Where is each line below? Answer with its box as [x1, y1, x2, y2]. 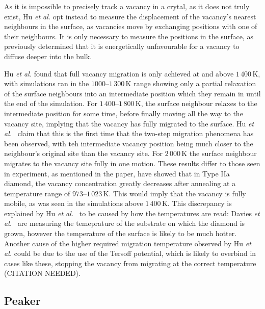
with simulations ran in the [4, 78, 89, 89]
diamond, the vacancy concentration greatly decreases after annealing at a [4, 178, 236, 189]
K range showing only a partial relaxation [125, 78, 256, 89]
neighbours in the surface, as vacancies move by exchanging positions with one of [4, 21, 257, 32]
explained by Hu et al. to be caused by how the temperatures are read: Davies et [4, 208, 260, 218]
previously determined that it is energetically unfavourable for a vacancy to [4, 41, 240, 51]
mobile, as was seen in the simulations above [4, 198, 143, 209]
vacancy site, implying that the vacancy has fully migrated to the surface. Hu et [4, 118, 254, 128]
